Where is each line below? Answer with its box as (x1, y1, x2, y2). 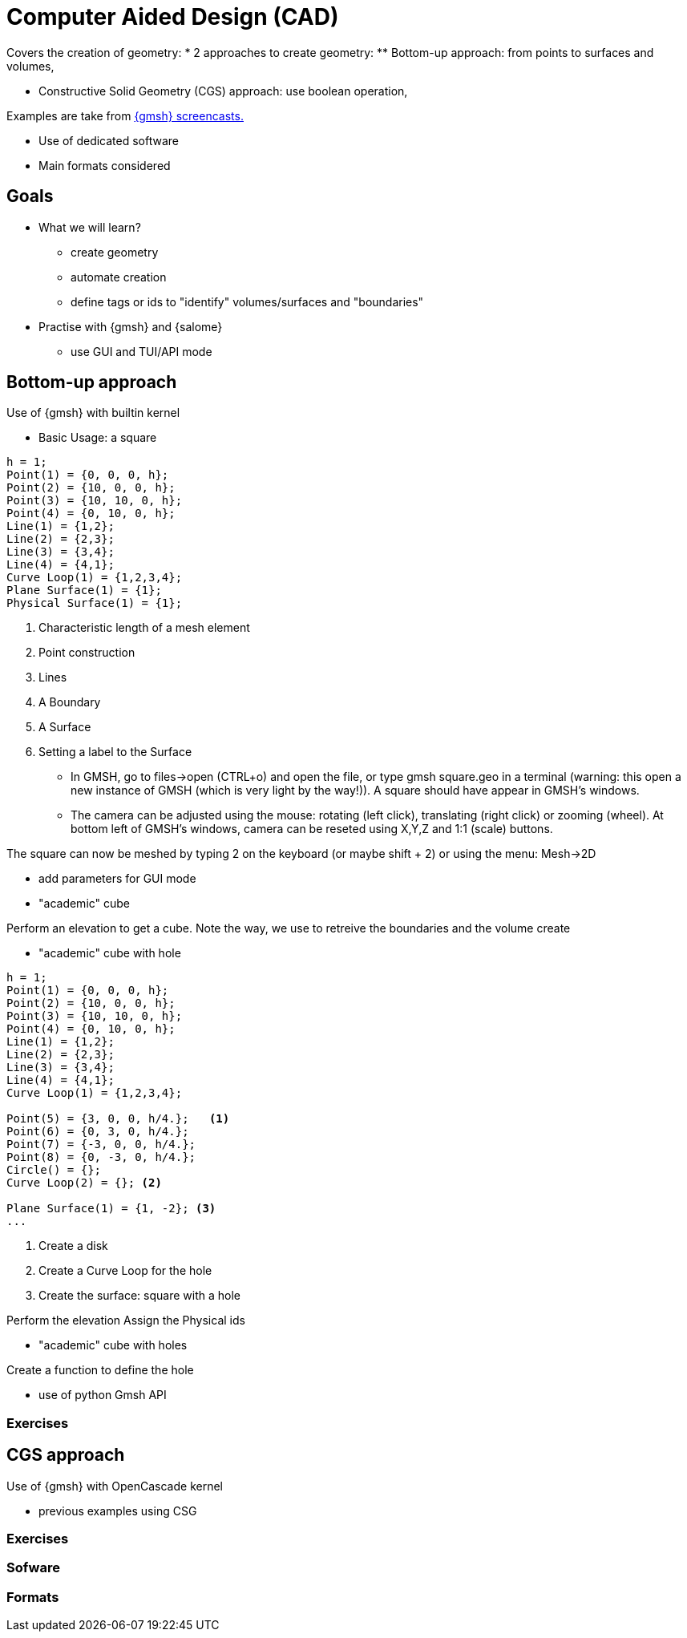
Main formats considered (38, 158, 171, 172)
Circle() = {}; (6, 1163, 102, 1177)
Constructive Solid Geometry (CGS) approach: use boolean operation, (38, 83, 408, 98)
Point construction (38, 645, 135, 660)
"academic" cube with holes (38, 1338, 188, 1353)
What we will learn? (38, 220, 141, 234)
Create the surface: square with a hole (38, 1288, 240, 1303)
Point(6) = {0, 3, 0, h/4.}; (6, 1125, 189, 1139)
